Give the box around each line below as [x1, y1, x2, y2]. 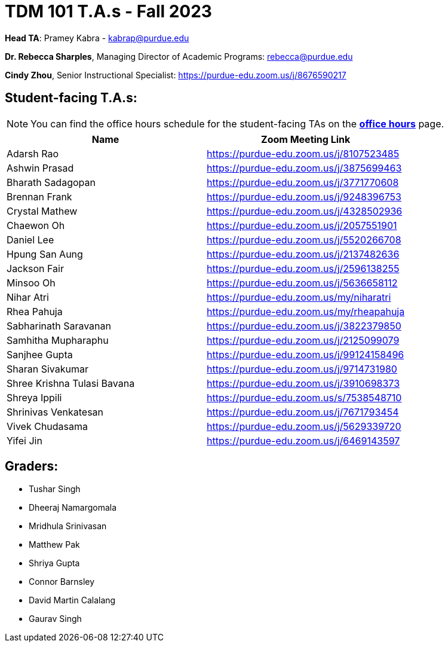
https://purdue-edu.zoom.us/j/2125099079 [207, 334, 400, 346]
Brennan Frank [7, 190, 72, 203]
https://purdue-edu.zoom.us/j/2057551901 [207, 219, 397, 231]
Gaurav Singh [29, 614, 82, 624]
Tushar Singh [29, 484, 81, 495]
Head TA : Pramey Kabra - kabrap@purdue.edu [5, 32, 189, 43]
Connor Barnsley [29, 576, 95, 587]
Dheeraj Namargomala [29, 502, 117, 513]
